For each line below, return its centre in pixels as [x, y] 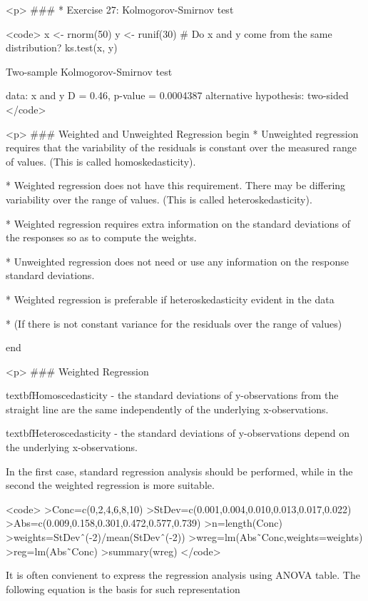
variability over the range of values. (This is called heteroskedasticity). [159, 199]
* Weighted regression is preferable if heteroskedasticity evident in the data [170, 299]
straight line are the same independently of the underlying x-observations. [167, 409]
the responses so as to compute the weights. [101, 237]
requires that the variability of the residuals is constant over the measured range [181, 147]
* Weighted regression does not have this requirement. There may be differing [176, 185]
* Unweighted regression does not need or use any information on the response [177, 261]
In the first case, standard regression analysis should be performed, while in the [179, 471]
